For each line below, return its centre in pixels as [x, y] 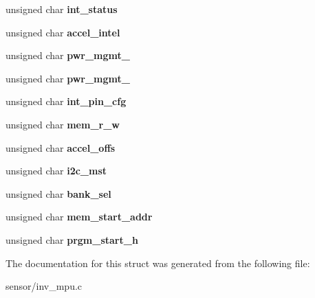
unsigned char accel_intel [63, 32]
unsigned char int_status [62, 9]
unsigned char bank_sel [58, 193]
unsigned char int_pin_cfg [66, 101]
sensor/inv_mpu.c [44, 286]
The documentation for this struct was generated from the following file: [158, 263]
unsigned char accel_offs [61, 147]
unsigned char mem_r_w [63, 124]
